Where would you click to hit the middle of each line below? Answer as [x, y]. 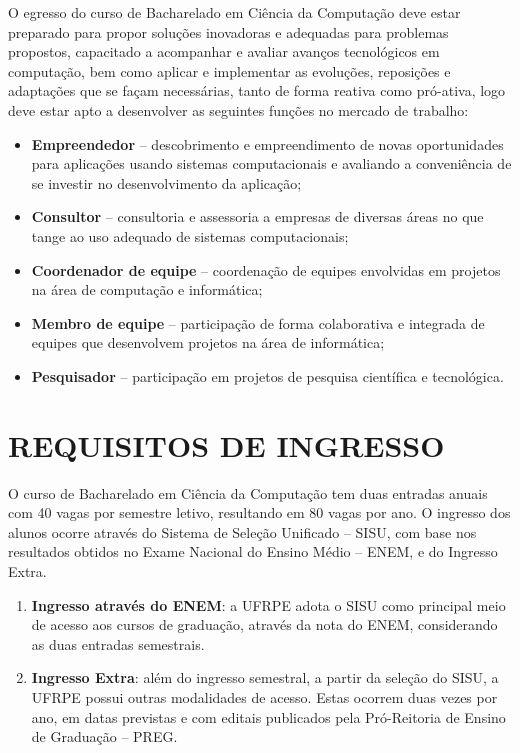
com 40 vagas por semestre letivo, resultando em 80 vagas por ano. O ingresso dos [259, 512]
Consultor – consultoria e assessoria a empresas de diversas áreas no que [257, 216]
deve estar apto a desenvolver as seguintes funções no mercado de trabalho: [238, 109]
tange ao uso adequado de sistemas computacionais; [190, 235]
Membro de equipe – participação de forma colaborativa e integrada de [258, 322]
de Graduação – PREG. [104, 736]
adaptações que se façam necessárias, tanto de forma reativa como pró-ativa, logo [257, 90]
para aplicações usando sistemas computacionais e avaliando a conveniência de [271, 163]
